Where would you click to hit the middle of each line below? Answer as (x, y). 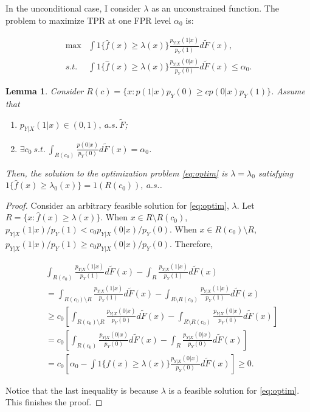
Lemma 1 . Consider (45, 91)
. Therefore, (191, 243)
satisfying (276, 173)
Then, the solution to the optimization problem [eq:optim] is (117, 173)
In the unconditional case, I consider (73, 8)
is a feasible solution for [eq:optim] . (234, 390)
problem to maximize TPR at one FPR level (88, 20)
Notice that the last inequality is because (82, 390)
